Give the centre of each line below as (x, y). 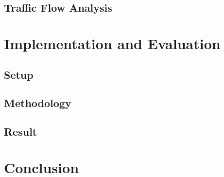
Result (21, 132)
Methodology (38, 103)
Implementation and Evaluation (112, 43)
